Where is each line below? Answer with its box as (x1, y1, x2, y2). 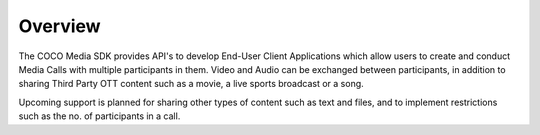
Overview (18, 15, 101, 37)
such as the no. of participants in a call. (18, 110, 181, 122)
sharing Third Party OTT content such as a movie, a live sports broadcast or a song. (18, 78, 364, 90)
